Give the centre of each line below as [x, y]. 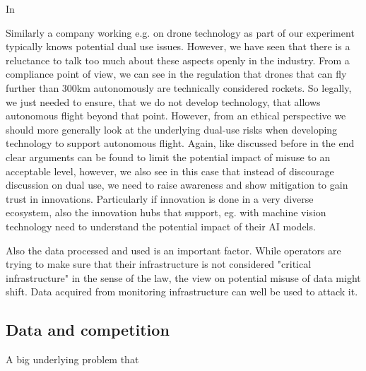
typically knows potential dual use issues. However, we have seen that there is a [178, 46]
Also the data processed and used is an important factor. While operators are [173, 250]
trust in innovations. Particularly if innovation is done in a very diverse [160, 198]
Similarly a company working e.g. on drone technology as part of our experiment [180, 32]
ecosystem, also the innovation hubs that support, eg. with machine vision [166, 212]
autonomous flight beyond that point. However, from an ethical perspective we [176, 116]
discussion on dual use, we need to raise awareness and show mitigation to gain [177, 185]
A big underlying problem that [72, 359]
